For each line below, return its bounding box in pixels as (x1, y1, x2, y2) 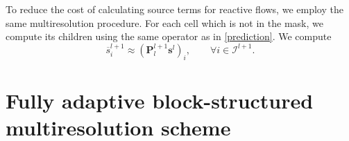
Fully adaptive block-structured (6, 86, 314, 114)
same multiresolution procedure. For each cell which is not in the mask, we (6, 15, 323, 30)
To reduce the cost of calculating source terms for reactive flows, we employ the (6, 2, 343, 16)
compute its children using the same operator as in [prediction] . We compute (6, 29, 332, 44)
